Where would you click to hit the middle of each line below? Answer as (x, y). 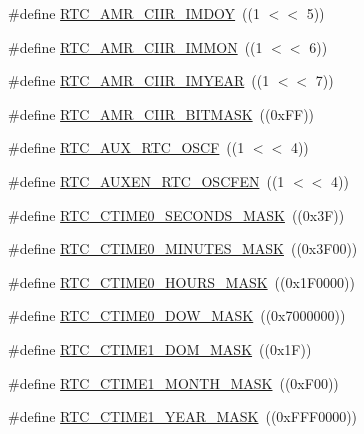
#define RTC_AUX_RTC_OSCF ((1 (126, 147)
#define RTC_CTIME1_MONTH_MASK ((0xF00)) (173, 382)
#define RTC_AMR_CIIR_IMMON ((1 (135, 46)
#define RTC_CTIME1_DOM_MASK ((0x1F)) (160, 348)
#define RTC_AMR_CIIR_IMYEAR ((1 (139, 80)
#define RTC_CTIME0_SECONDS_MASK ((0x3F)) (176, 214)
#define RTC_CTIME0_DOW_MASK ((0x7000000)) (177, 315)
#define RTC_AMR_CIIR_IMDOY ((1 (134, 13)
